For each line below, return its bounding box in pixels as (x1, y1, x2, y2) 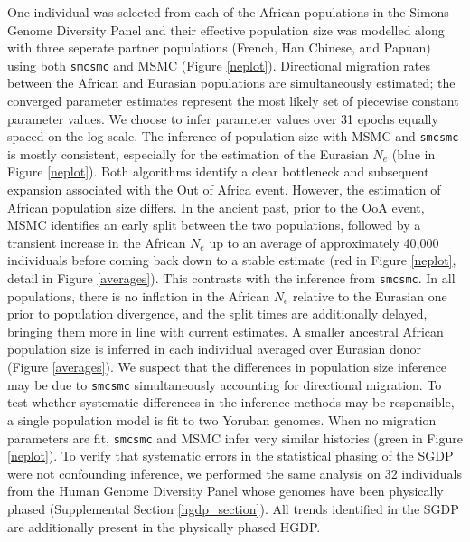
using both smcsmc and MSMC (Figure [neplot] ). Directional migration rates (7, 55, 431, 74)
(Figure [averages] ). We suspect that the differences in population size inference (7, 357, 447, 376)
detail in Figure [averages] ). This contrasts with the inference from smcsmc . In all (7, 269, 456, 288)
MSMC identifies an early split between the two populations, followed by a (7, 215, 421, 234)
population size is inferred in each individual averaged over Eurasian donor (7, 339, 422, 358)
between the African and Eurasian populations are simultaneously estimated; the (7, 73, 456, 92)
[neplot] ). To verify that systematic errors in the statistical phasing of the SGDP (7, 446, 454, 465)
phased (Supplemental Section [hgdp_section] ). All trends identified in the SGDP (7, 499, 459, 518)
